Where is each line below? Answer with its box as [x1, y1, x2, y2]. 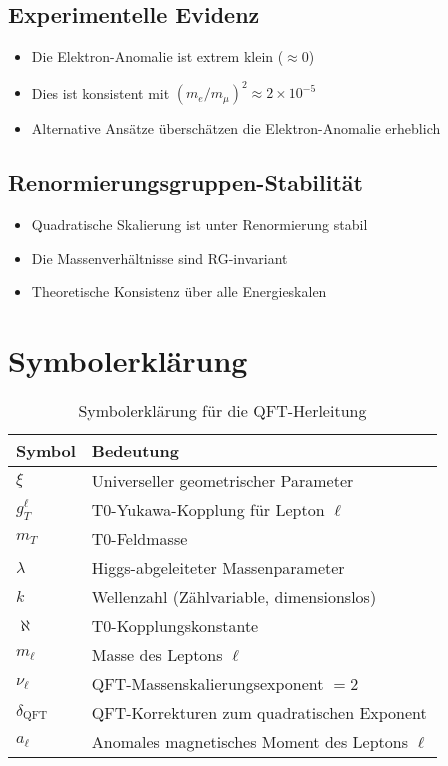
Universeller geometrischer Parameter [91, 469, 354, 492]
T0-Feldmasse [91, 527, 188, 550]
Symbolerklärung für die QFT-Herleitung [78, 399, 367, 422]
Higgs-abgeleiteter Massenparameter [91, 556, 345, 579]
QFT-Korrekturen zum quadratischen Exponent [91, 701, 427, 724]
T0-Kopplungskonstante [91, 614, 259, 637]
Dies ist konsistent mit [31, 82, 170, 103]
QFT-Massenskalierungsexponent [91, 672, 324, 695]
